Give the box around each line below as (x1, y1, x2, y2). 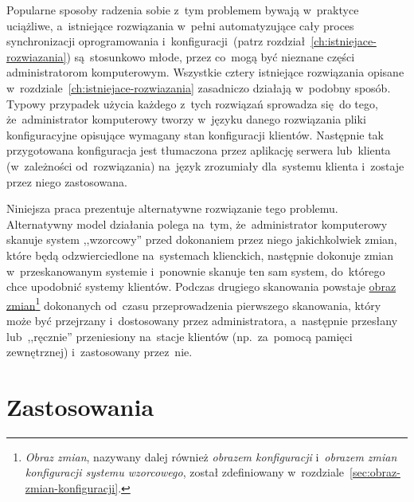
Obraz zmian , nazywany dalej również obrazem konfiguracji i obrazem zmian (25, 448, 397, 465)
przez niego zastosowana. (6, 173, 127, 190)
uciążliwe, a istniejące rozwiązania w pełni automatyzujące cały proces (6, 17, 354, 33)
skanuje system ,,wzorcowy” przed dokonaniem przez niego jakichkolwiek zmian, (6, 231, 397, 248)
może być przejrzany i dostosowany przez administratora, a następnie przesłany (6, 312, 398, 328)
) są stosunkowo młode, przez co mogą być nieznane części (66, 48, 355, 65)
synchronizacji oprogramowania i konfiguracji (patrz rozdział (6, 33, 306, 49)
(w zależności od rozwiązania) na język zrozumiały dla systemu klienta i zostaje (6, 157, 404, 174)
